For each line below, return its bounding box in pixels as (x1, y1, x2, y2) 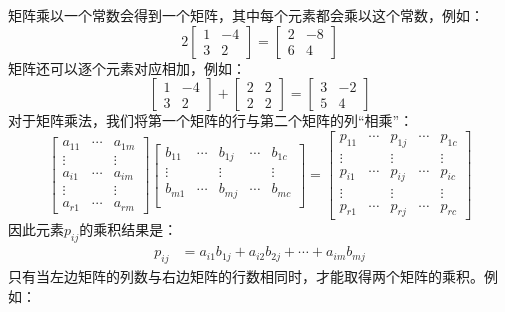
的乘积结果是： (79, 219, 178, 240)
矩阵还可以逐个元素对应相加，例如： (8, 57, 246, 78)
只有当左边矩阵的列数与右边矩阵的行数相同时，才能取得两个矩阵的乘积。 (8, 265, 484, 286)
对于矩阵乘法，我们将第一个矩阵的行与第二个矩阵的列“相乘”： (8, 110, 414, 131)
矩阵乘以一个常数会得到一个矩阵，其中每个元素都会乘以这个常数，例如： (8, 5, 484, 25)
